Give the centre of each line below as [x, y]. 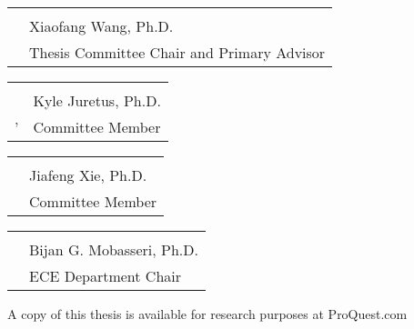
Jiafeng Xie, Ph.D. [88, 175]
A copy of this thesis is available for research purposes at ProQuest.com [207, 314]
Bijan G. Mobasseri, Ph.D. [114, 249]
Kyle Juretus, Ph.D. [97, 100]
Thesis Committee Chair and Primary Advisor [177, 52]
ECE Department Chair [105, 276]
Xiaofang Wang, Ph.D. [101, 26]
